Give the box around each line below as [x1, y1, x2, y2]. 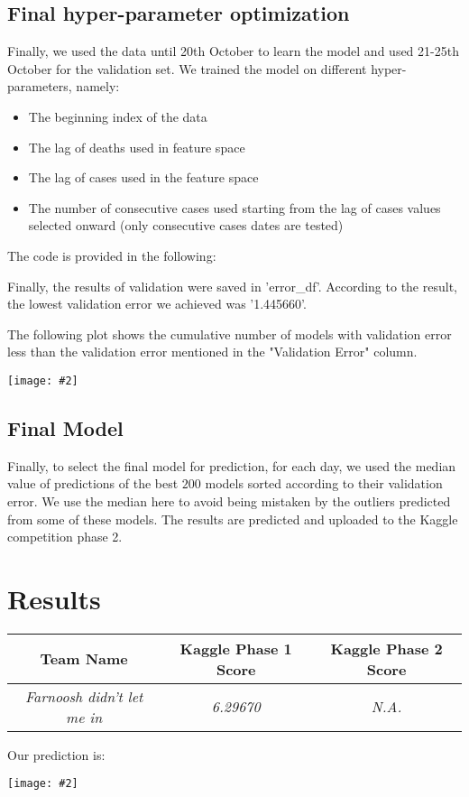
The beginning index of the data [28, 107, 207, 125]
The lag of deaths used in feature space [28, 137, 245, 156]
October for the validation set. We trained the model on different [7, 59, 367, 78]
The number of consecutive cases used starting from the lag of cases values [28, 198, 441, 217]
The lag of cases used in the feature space [28, 168, 259, 187]
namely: [76, 77, 120, 96]
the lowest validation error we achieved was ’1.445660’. [7, 294, 307, 313]
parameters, [7, 77, 72, 96]
